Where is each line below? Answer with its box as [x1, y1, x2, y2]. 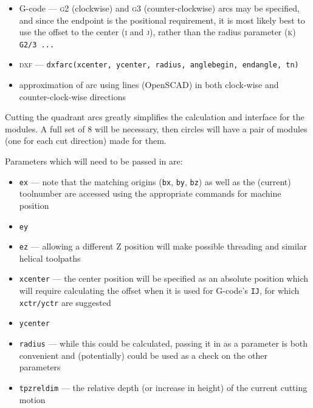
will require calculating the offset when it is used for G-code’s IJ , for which [19, 284, 300, 297]
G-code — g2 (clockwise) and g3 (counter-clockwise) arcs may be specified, [19, 2, 300, 14]
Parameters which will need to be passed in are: [5, 155, 183, 168]
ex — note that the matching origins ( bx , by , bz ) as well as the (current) [19, 175, 291, 188]
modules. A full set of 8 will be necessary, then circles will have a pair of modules [5, 122, 308, 135]
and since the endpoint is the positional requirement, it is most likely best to [19, 13, 305, 26]
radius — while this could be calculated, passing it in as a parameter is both [19, 337, 308, 350]
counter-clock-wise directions [19, 90, 126, 103]
